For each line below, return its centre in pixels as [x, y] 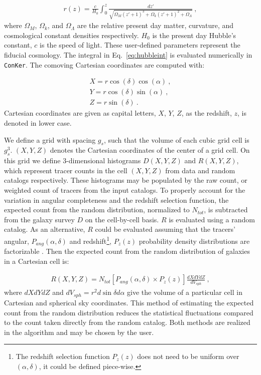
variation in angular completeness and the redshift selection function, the [116, 200]
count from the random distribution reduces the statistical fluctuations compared [129, 312]
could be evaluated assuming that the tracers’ [165, 229]
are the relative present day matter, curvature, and [155, 25]
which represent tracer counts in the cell [66, 170]
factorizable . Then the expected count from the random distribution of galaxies [127, 251]
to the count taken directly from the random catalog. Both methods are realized [127, 322]
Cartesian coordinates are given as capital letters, [80, 113]
